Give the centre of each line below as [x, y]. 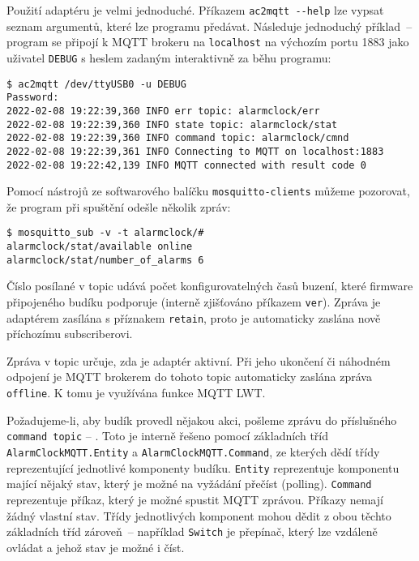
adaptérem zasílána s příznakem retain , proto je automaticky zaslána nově [194, 317]
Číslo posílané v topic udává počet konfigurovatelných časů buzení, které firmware [210, 286]
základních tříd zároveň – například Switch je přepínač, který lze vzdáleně [192, 531]
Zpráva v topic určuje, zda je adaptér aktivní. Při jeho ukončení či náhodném [199, 360]
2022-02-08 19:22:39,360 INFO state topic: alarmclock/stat [172, 124]
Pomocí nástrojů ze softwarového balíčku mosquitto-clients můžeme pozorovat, [208, 191]
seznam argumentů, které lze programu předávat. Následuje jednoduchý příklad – [209, 26]
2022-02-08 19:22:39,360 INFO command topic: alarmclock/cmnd [178, 138]
